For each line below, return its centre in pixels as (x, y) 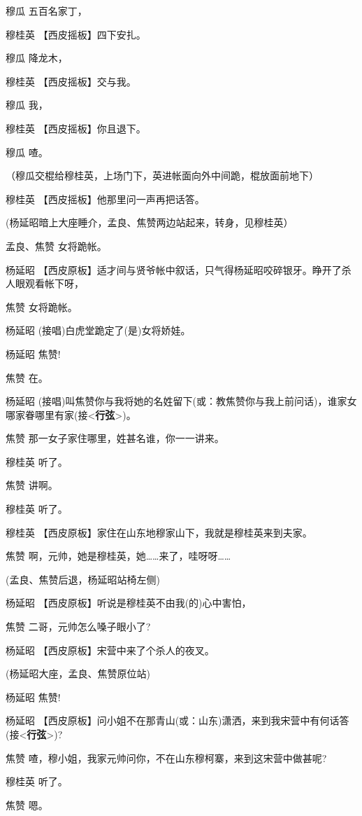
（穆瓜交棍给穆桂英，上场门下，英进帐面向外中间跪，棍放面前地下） (162, 175)
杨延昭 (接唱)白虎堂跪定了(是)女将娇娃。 (98, 330)
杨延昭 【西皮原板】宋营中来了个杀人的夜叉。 (110, 650)
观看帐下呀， (54, 283)
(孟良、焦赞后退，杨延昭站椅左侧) (83, 579)
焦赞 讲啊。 (32, 485)
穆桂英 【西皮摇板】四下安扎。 (76, 34)
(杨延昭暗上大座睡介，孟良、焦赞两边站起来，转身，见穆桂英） (150, 222)
